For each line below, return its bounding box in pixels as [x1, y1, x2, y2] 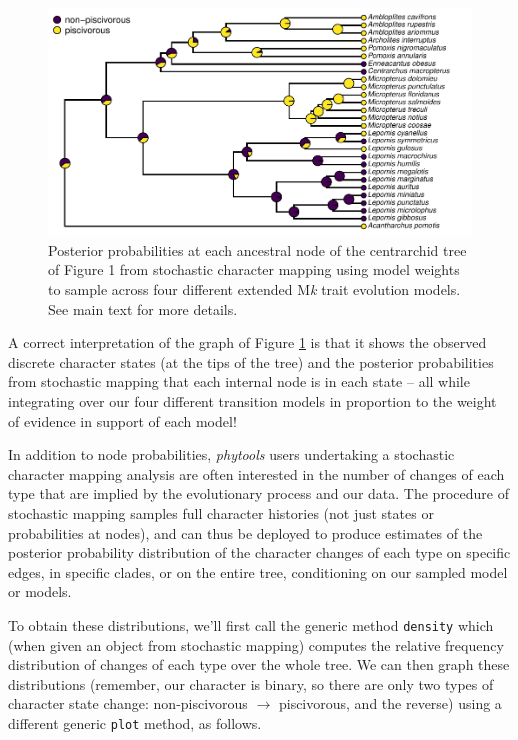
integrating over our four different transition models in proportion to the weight [8, 391, 497, 412]
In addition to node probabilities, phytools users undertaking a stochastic [8, 444, 455, 465]
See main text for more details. [48, 298, 238, 319]
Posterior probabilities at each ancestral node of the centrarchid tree [48, 239, 467, 260]
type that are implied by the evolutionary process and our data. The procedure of [8, 483, 509, 504]
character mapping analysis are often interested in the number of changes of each [8, 463, 505, 484]
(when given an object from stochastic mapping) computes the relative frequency [8, 634, 504, 655]
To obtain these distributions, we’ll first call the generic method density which [8, 614, 494, 635]
